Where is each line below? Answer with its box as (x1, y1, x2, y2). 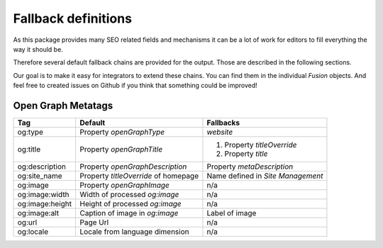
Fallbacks (206, 118, 240, 128)
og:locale (17, 227, 49, 237)
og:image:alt (17, 208, 60, 218)
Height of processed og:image (79, 199, 182, 209)
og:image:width (17, 190, 70, 200)
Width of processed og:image (79, 190, 179, 200)
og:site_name (17, 171, 63, 181)
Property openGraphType (79, 128, 165, 137)
